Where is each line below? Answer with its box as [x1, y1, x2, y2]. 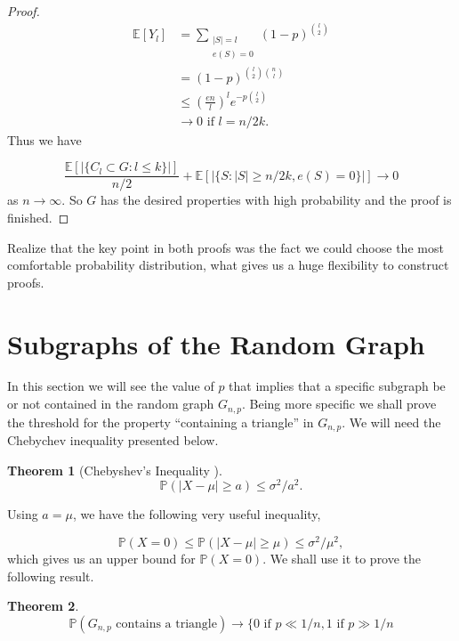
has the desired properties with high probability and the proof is [101, 191, 452, 209]
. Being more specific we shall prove [242, 394, 437, 413]
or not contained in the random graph [7, 394, 214, 413]
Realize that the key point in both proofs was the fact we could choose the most [7, 238, 444, 256]
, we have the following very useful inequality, [72, 505, 321, 523]
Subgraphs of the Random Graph [7, 325, 425, 361]
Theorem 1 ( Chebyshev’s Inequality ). [7, 460, 222, 479]
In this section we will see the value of [7, 377, 214, 395]
